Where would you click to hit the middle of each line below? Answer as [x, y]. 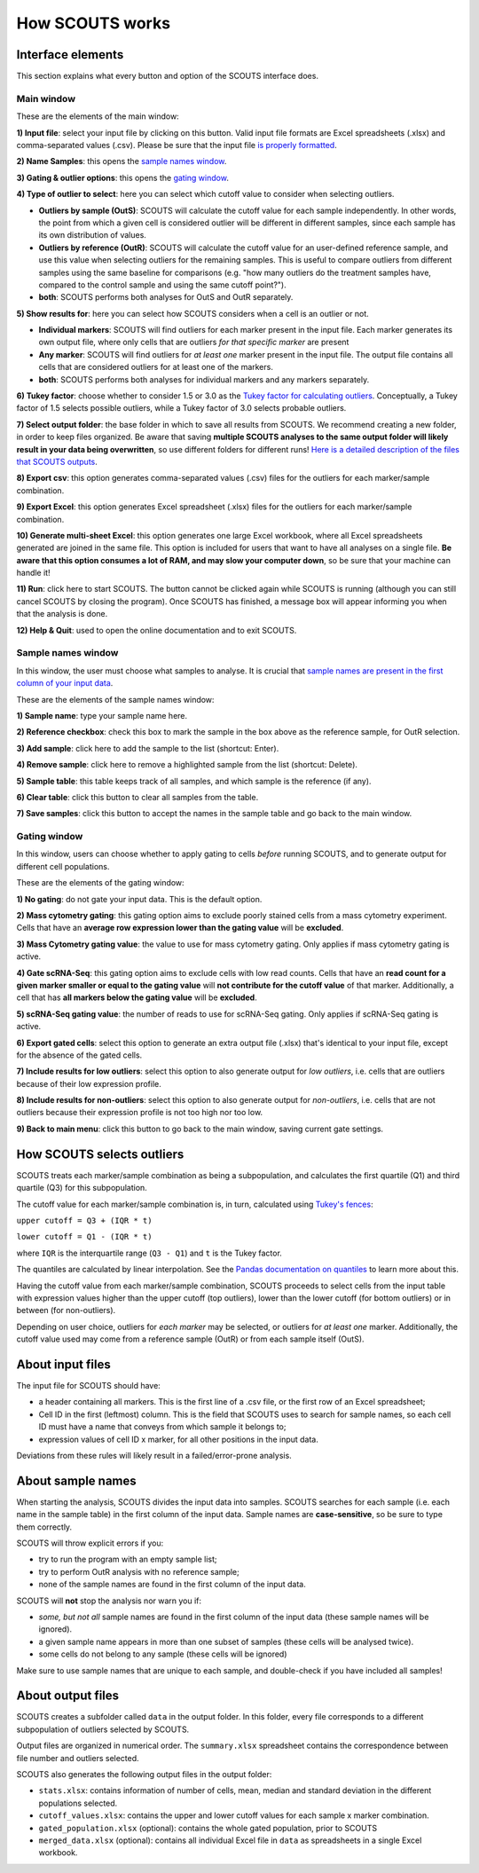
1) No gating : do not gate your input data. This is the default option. [139, 899]
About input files [63, 1364]
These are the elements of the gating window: [101, 883]
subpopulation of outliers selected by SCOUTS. [103, 1729]
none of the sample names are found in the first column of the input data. [172, 1585]
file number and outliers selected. [78, 1758]
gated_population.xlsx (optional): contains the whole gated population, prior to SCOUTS [208, 1828]
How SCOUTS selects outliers [100, 1154]
